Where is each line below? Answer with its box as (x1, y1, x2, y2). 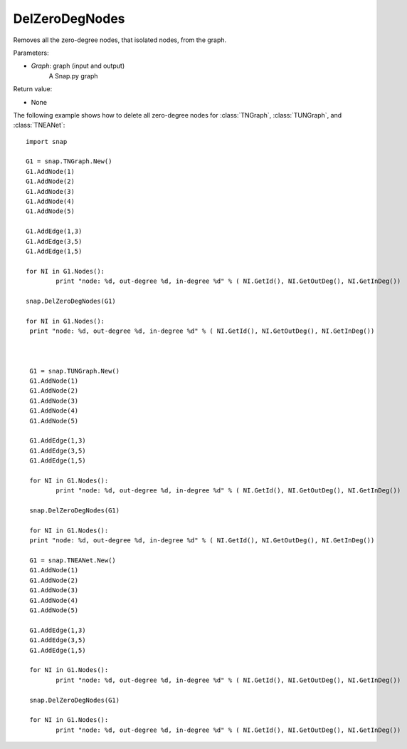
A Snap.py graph (48, 71, 98, 80)
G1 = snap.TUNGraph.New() (29, 367, 120, 375)
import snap (26, 138, 68, 145)
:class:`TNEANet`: (13, 121, 65, 130)
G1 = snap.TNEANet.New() (29, 557, 117, 564)
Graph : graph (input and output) (31, 61, 125, 71)
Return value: (13, 85, 53, 93)
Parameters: (13, 48, 49, 57)
